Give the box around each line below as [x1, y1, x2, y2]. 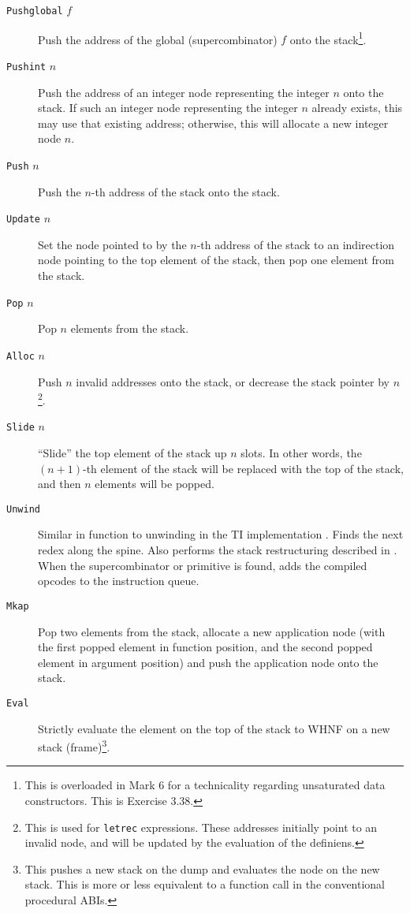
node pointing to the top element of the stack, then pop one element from [38, 252, 394, 268]
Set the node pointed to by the [38, 236, 187, 252]
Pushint [6, 61, 47, 73]
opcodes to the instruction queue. [38, 572, 199, 589]
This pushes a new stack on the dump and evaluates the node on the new [24, 860, 380, 877]
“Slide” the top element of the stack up [38, 445, 227, 461]
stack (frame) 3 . [38, 736, 110, 755]
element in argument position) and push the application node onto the [38, 654, 378, 670]
